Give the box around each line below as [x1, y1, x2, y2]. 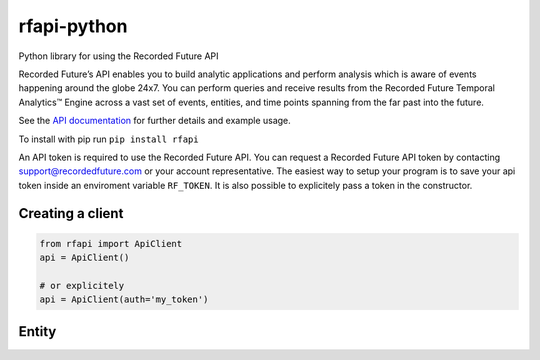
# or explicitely [39, 280, 125, 291]
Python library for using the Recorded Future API [18, 50, 219, 62]
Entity [18, 323, 57, 340]
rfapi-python [18, 15, 128, 37]
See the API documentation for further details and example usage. [18, 115, 292, 127]
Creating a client [18, 205, 124, 222]
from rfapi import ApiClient [39, 238, 183, 249]
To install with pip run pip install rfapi [18, 133, 199, 145]
